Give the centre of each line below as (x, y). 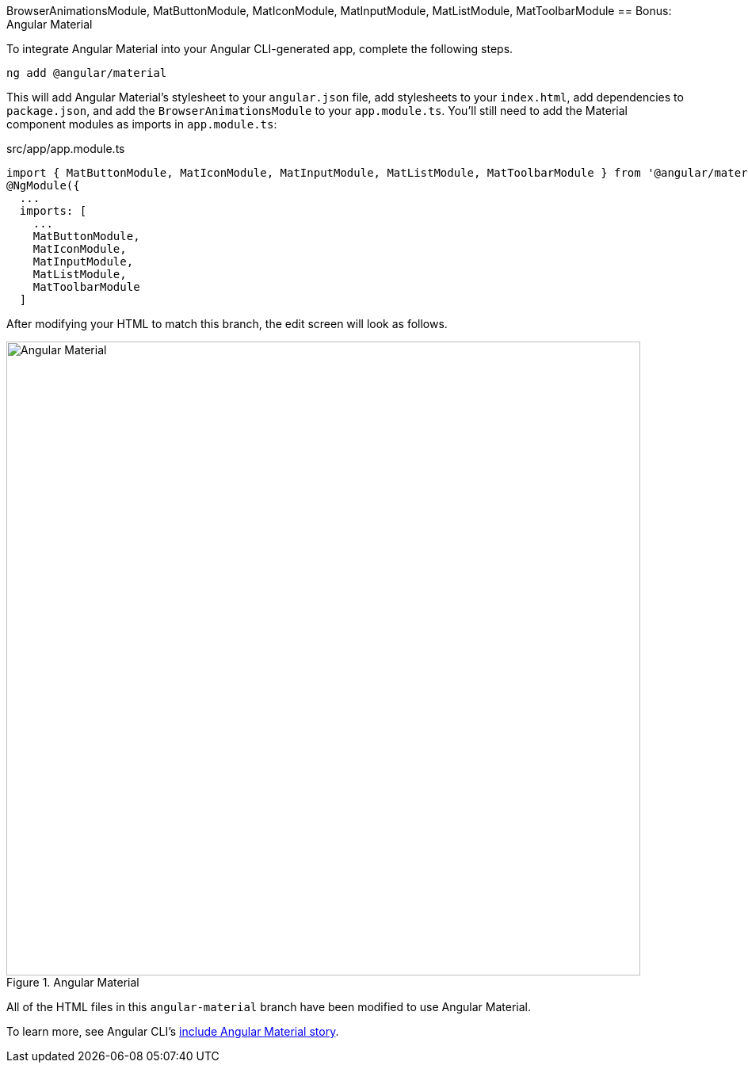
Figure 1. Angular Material (73, 982)
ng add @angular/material (87, 73)
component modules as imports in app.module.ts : (142, 124)
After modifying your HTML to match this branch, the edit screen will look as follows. (227, 324)
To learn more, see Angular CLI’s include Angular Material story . (173, 1031)
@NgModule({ (43, 185)
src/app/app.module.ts (66, 149)
